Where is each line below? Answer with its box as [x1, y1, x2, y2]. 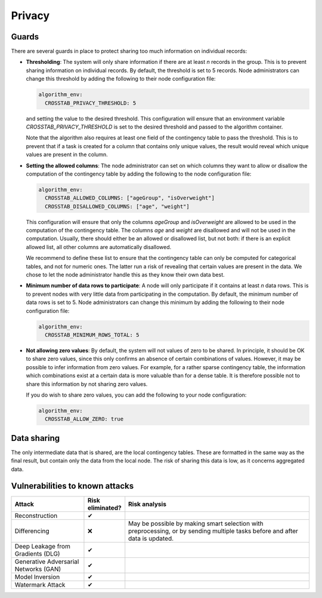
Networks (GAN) [14, 565, 61, 574]
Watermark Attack [14, 581, 66, 589]
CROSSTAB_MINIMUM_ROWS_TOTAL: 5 [45, 332, 140, 338]
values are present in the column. [26, 151, 109, 158]
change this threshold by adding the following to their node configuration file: [26, 75, 216, 82]
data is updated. [128, 535, 174, 543]
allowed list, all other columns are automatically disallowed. [26, 243, 172, 250]
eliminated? [87, 504, 122, 512]
